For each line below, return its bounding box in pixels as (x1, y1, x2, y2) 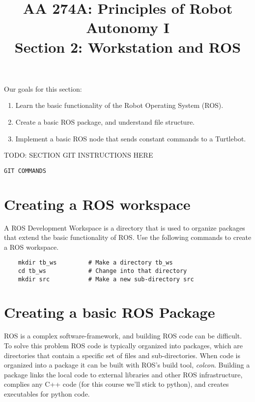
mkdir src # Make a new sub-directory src (18, 275, 194, 283)
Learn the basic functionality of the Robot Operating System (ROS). (15, 100, 224, 110)
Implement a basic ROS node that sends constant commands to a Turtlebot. (15, 133, 246, 143)
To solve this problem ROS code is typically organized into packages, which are (4, 340, 243, 350)
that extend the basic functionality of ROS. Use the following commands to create (4, 232, 252, 242)
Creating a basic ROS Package (4, 302, 215, 322)
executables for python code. (4, 388, 90, 399)
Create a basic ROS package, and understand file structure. (15, 116, 195, 127)
